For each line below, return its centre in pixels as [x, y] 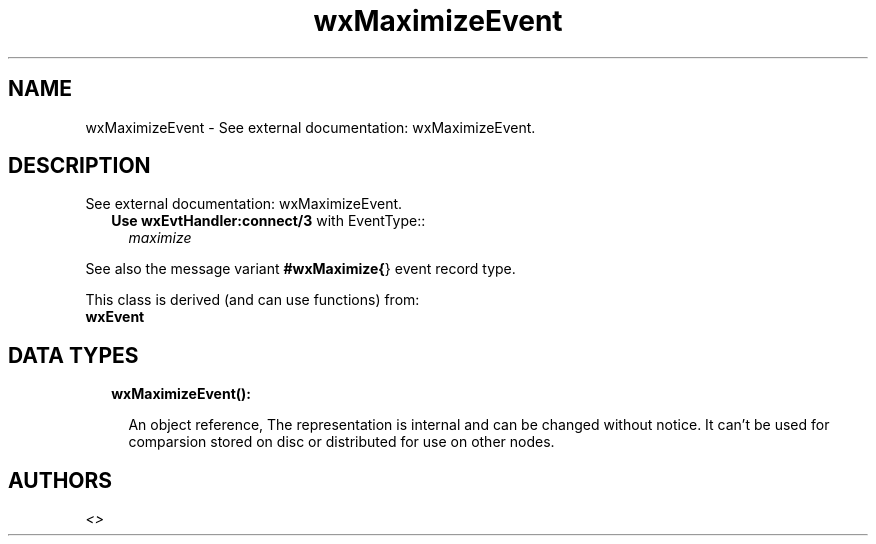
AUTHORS [60, 480]
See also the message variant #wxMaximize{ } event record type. [300, 269]
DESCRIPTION [79, 166]
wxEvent [115, 317]
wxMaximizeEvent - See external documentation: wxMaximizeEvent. [310, 127]
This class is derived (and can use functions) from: [252, 300]
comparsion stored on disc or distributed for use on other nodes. [341, 442]
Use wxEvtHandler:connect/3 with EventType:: [268, 221]
